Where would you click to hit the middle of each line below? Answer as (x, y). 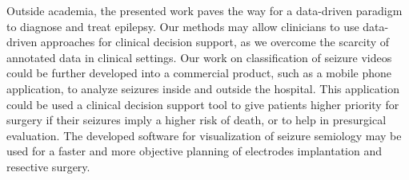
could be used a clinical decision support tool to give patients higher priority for (203, 104)
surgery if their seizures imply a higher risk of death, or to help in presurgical (196, 120)
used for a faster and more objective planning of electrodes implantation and (194, 151)
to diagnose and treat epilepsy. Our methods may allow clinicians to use (183, 26)
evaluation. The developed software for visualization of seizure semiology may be (204, 135)
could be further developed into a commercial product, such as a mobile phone (199, 73)
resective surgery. (48, 166)
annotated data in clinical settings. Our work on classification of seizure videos (199, 57)
